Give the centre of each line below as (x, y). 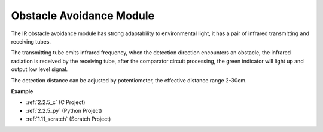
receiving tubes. (31, 41)
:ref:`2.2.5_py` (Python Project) (64, 110)
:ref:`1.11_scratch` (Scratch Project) (68, 119)
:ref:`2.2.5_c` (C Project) (56, 102)
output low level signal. (39, 69)
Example (22, 91)
